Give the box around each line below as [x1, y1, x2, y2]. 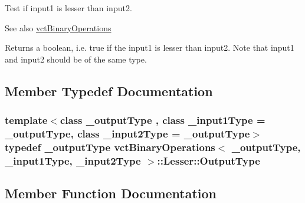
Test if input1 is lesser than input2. [5, 2, 132, 14]
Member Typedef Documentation [5, 81, 213, 100]
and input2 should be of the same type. [5, 53, 147, 65]
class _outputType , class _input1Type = [60, 113, 265, 127]
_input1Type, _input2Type [5, 153, 141, 168]
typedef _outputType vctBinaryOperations [5, 139, 215, 154]
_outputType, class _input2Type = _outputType [5, 126, 250, 140]
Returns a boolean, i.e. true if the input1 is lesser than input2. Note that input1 [5, 41, 294, 54]
